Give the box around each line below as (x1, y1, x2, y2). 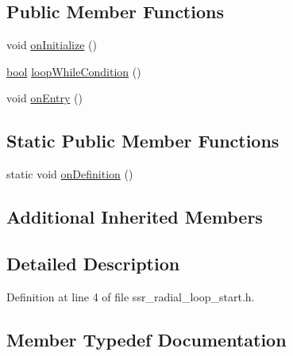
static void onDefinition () (6, 166, 133, 182)
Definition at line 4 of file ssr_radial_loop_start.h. (6, 288, 255, 304)
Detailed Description (6, 251, 180, 275)
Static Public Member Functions (6, 128, 280, 153)
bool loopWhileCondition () (6, 63, 141, 79)
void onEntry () (6, 90, 83, 106)
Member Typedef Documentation (6, 327, 287, 351)
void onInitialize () (6, 36, 97, 53)
